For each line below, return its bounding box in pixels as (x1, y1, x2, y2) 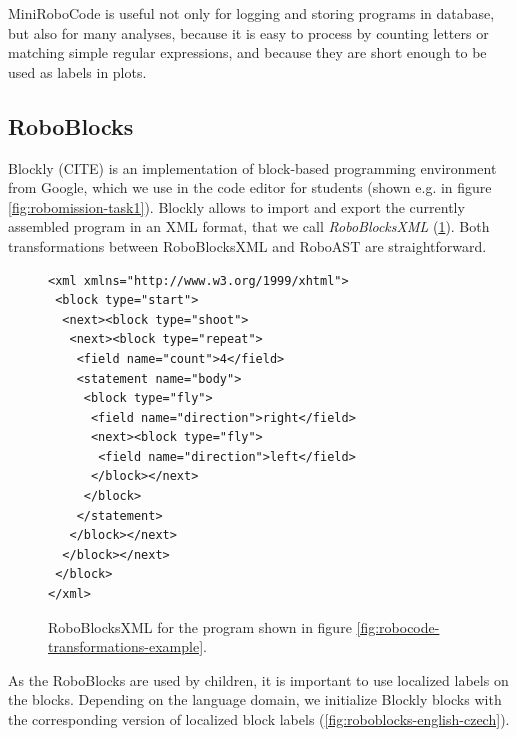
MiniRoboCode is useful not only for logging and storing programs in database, (8, 3, 495, 23)
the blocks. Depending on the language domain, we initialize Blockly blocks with (8, 689, 502, 710)
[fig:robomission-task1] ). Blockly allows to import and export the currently (8, 196, 465, 217)
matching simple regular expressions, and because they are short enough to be (8, 42, 487, 63)
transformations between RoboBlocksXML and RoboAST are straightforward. (8, 235, 487, 256)
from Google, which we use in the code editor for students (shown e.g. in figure (8, 177, 492, 198)
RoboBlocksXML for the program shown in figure (48, 616, 352, 637)
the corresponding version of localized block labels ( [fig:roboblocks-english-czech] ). (8, 709, 510, 730)
